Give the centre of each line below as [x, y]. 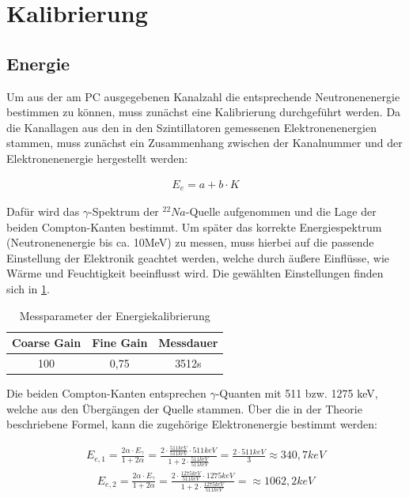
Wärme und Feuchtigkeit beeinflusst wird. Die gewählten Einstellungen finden [195, 273]
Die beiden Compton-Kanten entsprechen [106, 393]
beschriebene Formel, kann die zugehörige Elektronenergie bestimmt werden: [192, 424]
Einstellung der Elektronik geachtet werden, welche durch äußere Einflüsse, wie [198, 257]
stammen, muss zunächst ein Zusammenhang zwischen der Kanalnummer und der [204, 143]
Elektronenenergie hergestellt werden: [97, 158]
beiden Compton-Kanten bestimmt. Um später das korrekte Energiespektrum [194, 226]
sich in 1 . [28, 289]
